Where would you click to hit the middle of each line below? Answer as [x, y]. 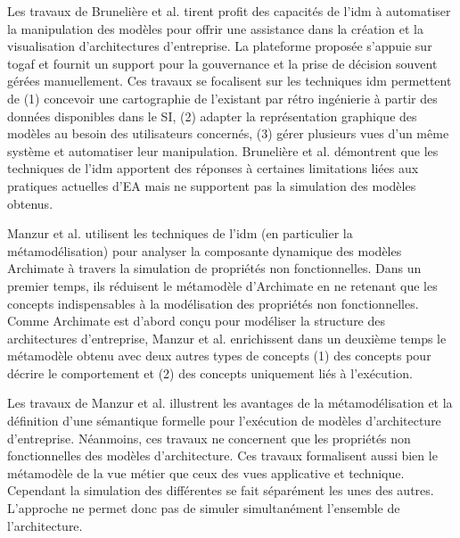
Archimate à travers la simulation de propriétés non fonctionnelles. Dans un [214, 268]
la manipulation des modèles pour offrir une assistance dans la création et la [215, 28]
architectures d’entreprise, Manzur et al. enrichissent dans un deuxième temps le [227, 338]
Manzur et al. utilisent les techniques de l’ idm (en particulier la [180, 233]
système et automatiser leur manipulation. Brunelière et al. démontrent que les [223, 150]
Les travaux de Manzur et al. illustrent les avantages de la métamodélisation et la [230, 403]
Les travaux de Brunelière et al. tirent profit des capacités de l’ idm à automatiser [229, 11]
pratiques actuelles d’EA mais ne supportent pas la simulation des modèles [212, 185]
